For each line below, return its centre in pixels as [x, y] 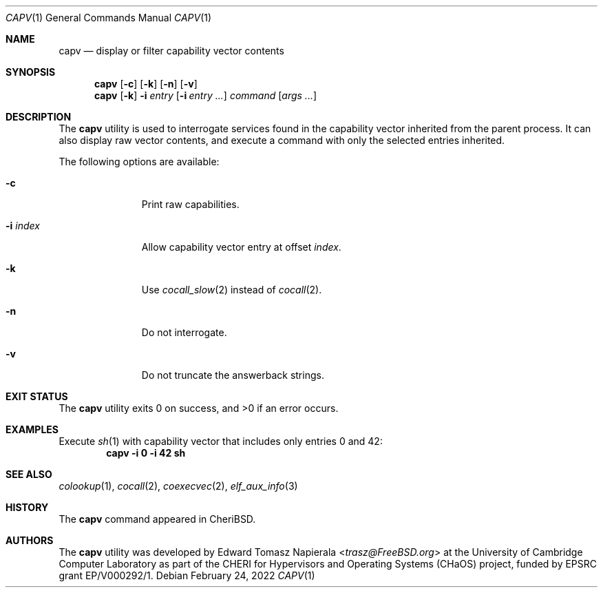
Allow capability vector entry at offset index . [241, 247]
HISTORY [27, 507]
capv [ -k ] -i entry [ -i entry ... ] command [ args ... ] [206, 95]
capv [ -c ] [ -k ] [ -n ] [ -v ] [146, 84]
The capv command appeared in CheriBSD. [157, 519]
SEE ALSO [29, 474]
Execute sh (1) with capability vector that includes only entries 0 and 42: [221, 441]
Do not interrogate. [184, 332]
